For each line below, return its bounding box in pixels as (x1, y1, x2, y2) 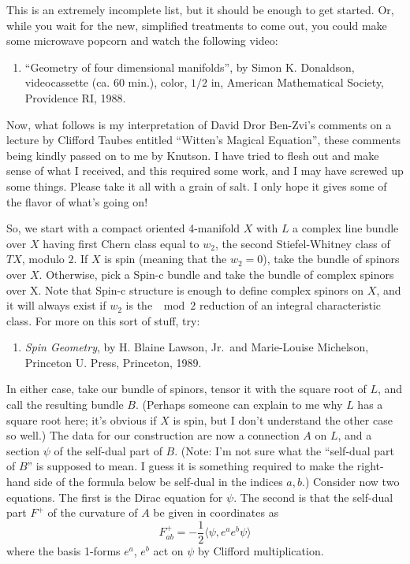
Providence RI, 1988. (24, 89, 126, 106)
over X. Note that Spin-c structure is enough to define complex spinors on (6, 281, 364, 298)
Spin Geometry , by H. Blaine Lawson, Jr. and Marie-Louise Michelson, (24, 339, 369, 355)
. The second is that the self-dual (233, 488, 393, 505)
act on (153, 542, 184, 558)
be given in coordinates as (153, 504, 279, 521)
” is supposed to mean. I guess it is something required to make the (27, 458, 354, 474)
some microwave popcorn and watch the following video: (6, 32, 278, 49)
